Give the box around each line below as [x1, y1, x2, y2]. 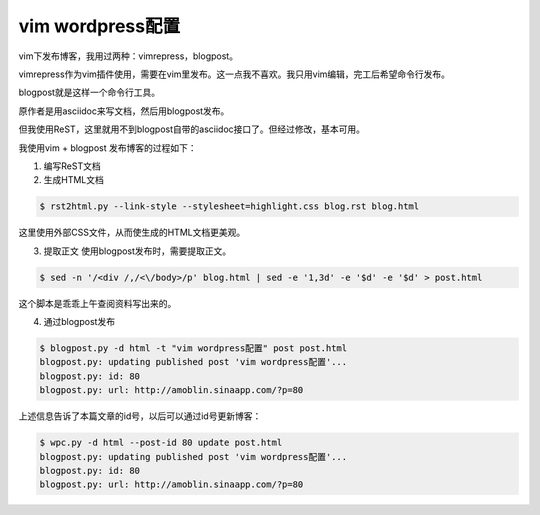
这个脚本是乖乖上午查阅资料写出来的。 [18, 297, 177, 309]
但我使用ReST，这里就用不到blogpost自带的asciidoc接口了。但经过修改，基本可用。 [18, 123, 365, 135]
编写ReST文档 [43, 160, 101, 172]
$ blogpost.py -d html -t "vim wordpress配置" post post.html [39, 342, 348, 354]
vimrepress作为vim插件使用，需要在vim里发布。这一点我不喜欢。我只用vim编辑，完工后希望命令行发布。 [18, 68, 450, 80]
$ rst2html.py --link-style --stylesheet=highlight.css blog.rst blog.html [39, 201, 420, 212]
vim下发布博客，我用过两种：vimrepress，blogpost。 [18, 50, 239, 62]
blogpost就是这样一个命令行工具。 [18, 86, 160, 99]
